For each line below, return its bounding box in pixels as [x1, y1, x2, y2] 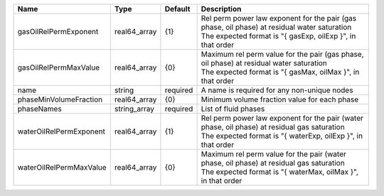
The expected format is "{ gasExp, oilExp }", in [201, 31, 356, 40]
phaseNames [17, 104, 62, 114]
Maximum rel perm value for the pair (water [201, 149, 346, 159]
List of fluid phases [201, 104, 265, 114]
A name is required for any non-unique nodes [201, 85, 353, 95]
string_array [114, 104, 155, 114]
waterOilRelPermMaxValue [17, 163, 107, 172]
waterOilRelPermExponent [17, 126, 106, 136]
